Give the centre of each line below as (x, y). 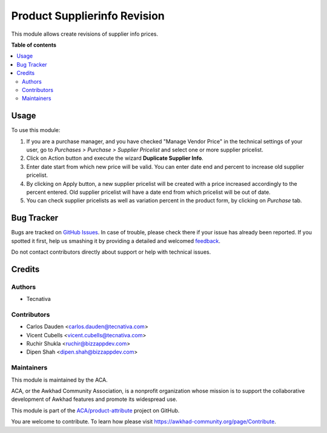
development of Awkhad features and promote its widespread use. (94, 399)
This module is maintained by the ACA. (60, 380)
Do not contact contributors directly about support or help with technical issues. (111, 252)
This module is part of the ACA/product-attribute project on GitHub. (95, 410)
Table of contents (34, 45)
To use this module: (36, 130)
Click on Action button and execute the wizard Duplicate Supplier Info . (115, 158)
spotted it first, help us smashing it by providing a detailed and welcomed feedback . (116, 241)
